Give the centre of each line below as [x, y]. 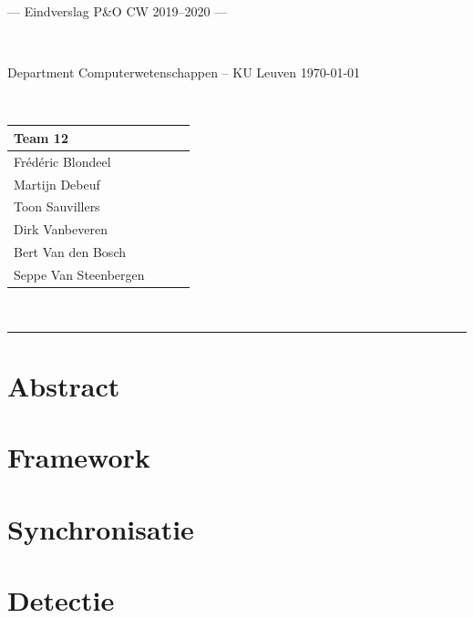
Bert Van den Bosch [70, 252]
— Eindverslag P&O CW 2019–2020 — [118, 11]
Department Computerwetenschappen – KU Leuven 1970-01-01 [184, 72]
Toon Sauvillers [57, 206]
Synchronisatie [101, 528]
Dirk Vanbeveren [61, 229]
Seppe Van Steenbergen [79, 274]
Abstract [64, 385]
